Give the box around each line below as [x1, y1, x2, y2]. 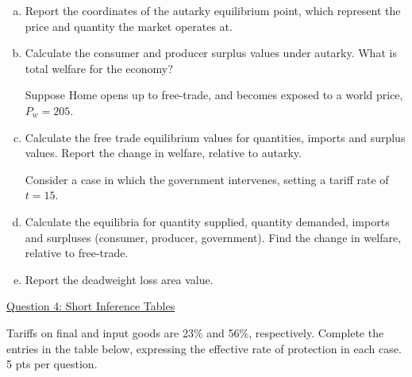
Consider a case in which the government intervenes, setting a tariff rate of [25, 171, 389, 187]
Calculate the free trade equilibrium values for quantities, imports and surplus [25, 129, 406, 145]
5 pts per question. [6, 356, 98, 372]
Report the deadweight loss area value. [25, 271, 214, 287]
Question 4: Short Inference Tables [6, 298, 175, 314]
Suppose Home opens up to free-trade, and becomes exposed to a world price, [25, 87, 403, 103]
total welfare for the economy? [25, 60, 173, 76]
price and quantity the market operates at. [25, 17, 233, 34]
